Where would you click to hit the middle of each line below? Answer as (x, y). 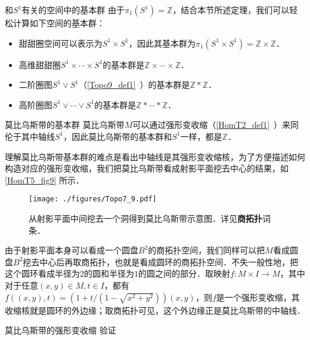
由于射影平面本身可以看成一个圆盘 (72, 250)
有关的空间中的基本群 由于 (73, 10)
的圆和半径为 (109, 273)
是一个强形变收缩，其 (258, 297)
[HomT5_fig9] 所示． (45, 180)
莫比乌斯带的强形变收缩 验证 (61, 330)
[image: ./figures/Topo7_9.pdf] (93, 199)
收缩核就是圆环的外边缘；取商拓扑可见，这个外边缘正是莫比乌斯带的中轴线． (155, 310)
